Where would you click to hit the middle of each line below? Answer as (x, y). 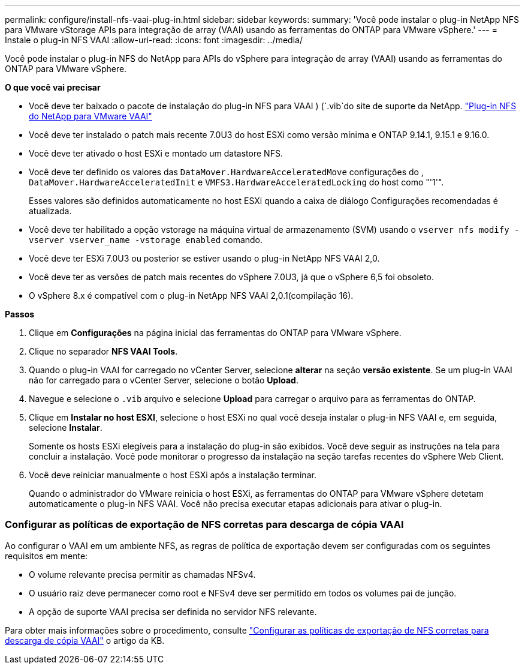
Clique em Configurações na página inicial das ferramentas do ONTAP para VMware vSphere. (215, 333)
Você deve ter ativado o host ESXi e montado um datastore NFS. (156, 153)
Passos (20, 314)
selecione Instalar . (66, 427)
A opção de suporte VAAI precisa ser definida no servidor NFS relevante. (173, 611)
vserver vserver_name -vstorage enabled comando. (146, 240)
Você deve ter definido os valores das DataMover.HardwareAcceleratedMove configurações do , (226, 172)
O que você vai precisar (53, 87)
